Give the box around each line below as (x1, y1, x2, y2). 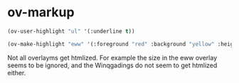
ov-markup (7, 4, 75, 21)
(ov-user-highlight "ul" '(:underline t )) (7, 28, 135, 35)
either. (7, 68, 26, 77)
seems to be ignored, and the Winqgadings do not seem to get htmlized (7, 61, 218, 70)
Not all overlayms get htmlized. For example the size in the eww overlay (7, 53, 218, 62)
